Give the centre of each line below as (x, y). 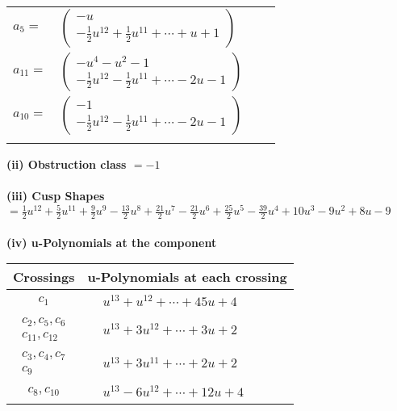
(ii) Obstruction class (67, 164)
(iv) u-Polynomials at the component (112, 242)
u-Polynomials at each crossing (187, 277)
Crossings (44, 277)
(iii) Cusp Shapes (56, 196)
